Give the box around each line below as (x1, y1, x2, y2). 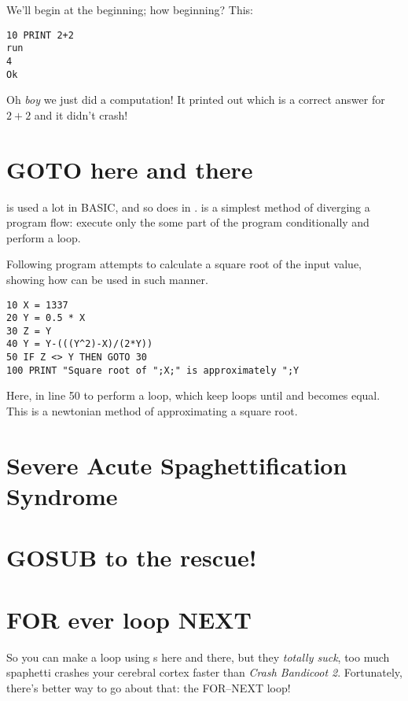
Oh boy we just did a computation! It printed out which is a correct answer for (6, 91, 385, 108)
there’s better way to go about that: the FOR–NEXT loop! (6, 679, 291, 695)
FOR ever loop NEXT (6, 603, 252, 635)
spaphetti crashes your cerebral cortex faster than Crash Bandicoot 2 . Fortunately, (6, 664, 402, 681)
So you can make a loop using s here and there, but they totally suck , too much (6, 648, 390, 665)
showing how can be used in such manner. (6, 271, 208, 287)
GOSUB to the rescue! (6, 541, 257, 574)
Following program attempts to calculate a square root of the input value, (6, 256, 362, 272)
